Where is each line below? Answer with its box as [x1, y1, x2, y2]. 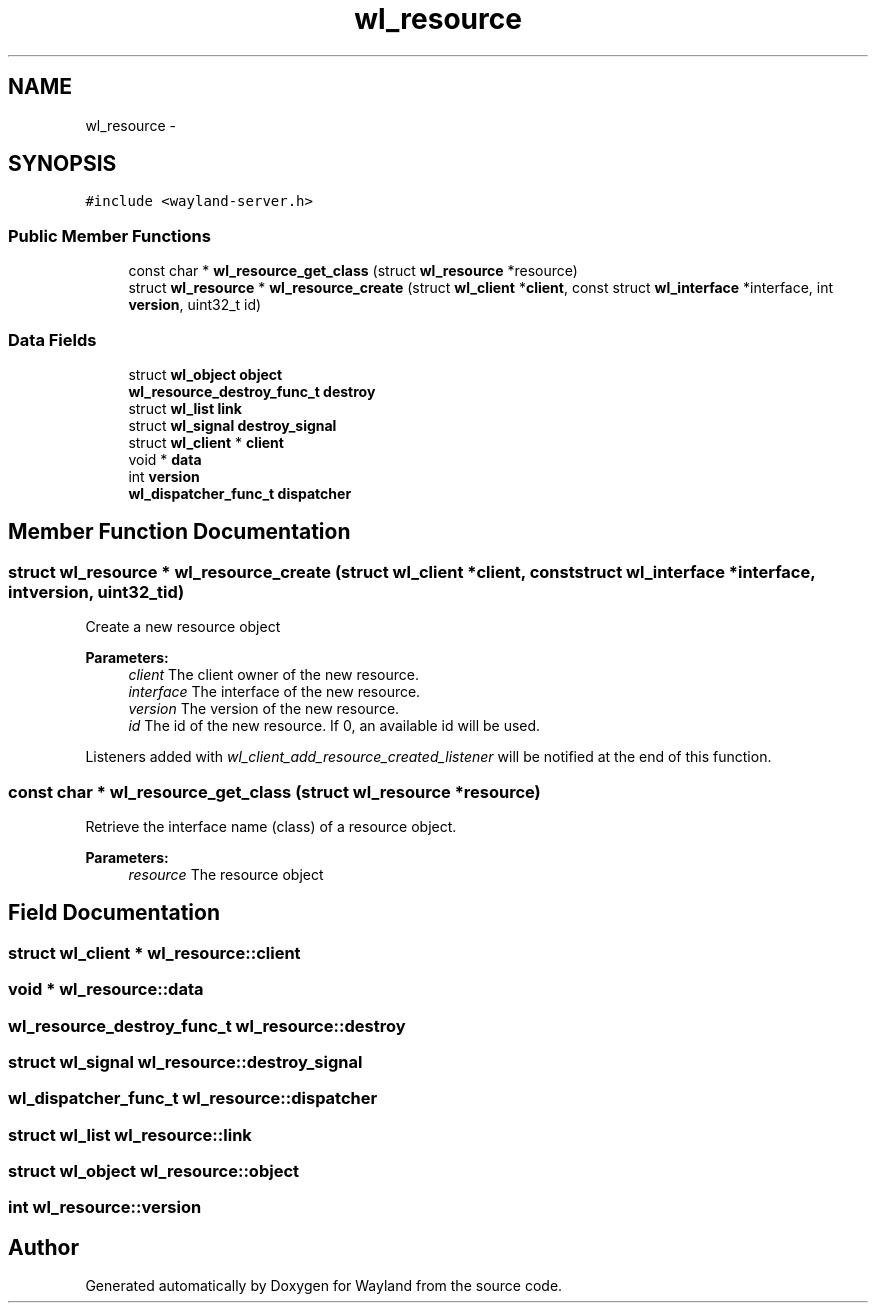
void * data [128, 450, 202, 468]
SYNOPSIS [8, 151, 117, 177]
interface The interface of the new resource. [128, 683, 421, 701]
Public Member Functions [8, 225, 211, 246]
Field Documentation [8, 900, 220, 926]
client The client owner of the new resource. [128, 666, 419, 684]
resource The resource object [128, 865, 324, 883]
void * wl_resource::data [8, 979, 204, 1000]
